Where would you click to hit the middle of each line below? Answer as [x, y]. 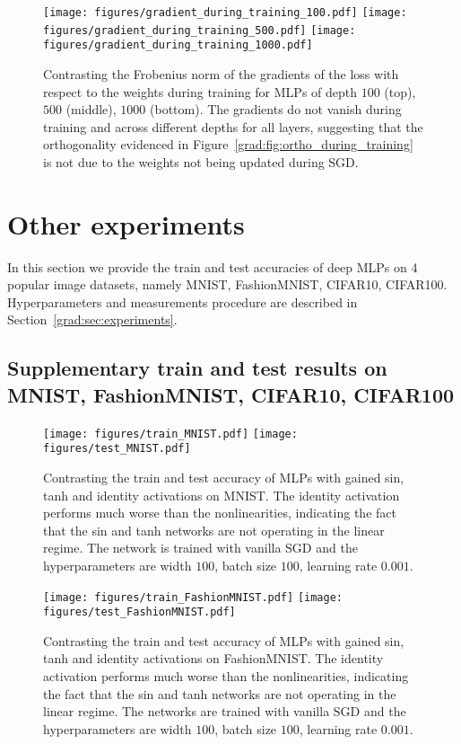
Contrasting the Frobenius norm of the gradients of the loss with [221, 73]
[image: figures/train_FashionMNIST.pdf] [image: [193, 597]
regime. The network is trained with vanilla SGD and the [200, 548]
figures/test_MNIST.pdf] [117, 449]
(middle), [91, 109]
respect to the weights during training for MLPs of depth [200, 91]
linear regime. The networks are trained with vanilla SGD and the [225, 711]
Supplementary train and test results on [197, 368]
